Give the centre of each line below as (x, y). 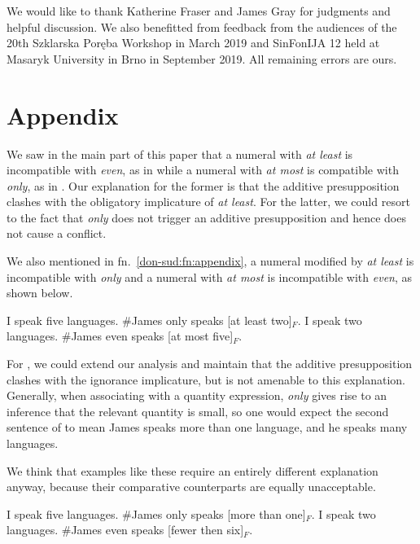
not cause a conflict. (57, 233)
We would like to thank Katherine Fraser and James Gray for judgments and (199, 11)
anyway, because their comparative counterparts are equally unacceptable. (191, 487)
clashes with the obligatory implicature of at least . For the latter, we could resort (208, 202)
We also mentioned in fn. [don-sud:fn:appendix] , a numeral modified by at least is (210, 261)
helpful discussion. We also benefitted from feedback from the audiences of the (202, 26)
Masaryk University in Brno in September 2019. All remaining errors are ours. (202, 58)
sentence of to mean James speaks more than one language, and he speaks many (207, 427)
